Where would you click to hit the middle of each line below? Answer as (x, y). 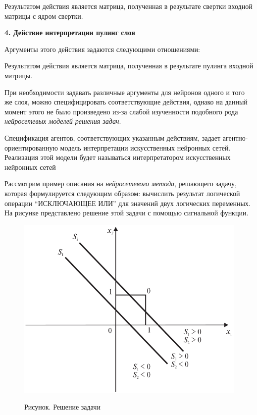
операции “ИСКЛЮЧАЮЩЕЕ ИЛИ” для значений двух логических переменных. (128, 203)
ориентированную (31, 147)
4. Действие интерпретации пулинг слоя (70, 32)
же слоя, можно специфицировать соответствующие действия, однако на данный (126, 102)
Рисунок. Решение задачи (62, 407)
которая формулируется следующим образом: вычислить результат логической (122, 193)
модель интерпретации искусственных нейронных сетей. (145, 147)
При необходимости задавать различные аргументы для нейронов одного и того (125, 92)
